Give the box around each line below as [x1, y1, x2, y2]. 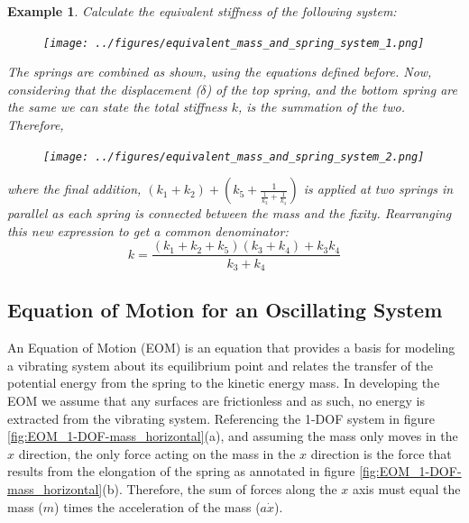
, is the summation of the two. [237, 97, 405, 116]
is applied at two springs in [303, 179, 454, 198]
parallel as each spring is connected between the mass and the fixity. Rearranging [7, 204, 452, 223]
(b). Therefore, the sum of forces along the [102, 479, 337, 498]
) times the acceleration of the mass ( [54, 497, 261, 516]
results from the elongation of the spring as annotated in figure [7, 462, 355, 481]
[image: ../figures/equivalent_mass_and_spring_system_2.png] [43, 150, 425, 163]
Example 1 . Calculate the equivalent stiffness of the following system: [7, 2, 397, 20]
